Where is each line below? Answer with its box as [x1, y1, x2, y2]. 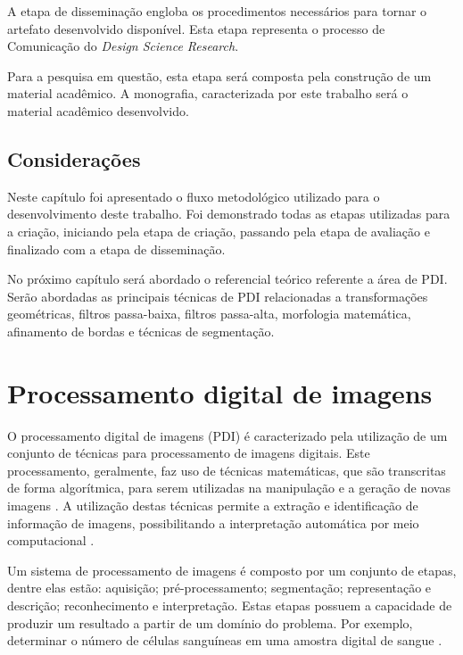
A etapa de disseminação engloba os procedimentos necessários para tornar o [7, 2, 427, 20]
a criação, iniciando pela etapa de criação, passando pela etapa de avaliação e [7, 221, 430, 240]
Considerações [7, 145, 141, 172]
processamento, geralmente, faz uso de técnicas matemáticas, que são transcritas [7, 460, 446, 479]
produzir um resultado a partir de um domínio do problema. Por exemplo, [7, 613, 413, 632]
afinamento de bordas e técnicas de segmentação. [7, 321, 275, 340]
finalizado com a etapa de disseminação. [7, 239, 226, 258]
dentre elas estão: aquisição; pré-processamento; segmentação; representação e [7, 578, 432, 597]
